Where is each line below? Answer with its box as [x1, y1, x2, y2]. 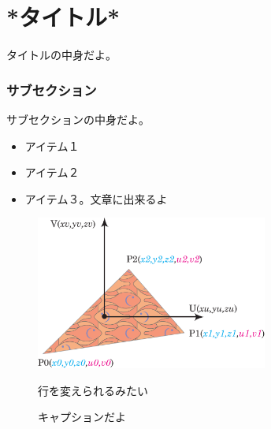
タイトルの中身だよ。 [6, 47, 117, 63]
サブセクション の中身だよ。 [6, 110, 150, 127]
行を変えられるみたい [38, 382, 148, 398]
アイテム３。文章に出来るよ [24, 190, 168, 207]
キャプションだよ [38, 408, 126, 425]
